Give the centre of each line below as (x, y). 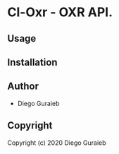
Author (23, 87)
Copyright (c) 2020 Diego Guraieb (57, 143)
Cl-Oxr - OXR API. (60, 12)
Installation (32, 62)
